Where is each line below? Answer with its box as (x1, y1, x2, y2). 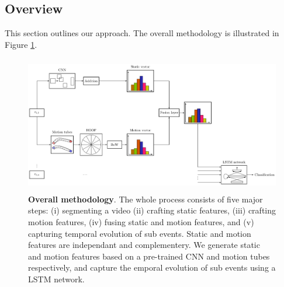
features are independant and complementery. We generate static (28, 239, 260, 251)
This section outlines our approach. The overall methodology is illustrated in (5, 27, 279, 39)
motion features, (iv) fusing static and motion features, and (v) (28, 215, 254, 228)
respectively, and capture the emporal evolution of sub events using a (28, 261, 276, 274)
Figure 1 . (5, 38, 37, 50)
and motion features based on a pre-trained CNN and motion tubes (28, 250, 270, 262)
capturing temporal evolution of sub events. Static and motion (28, 227, 251, 239)
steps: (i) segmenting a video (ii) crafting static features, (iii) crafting (28, 204, 276, 216)
